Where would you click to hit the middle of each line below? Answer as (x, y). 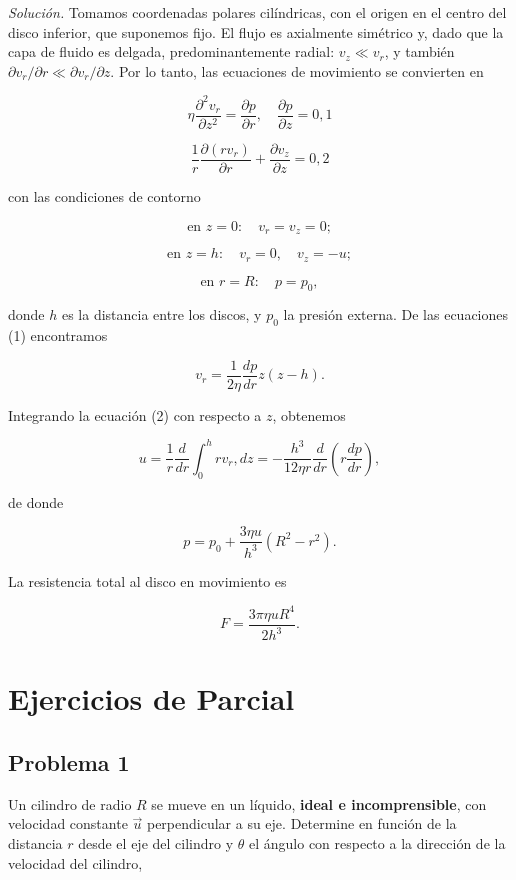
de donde (36, 501)
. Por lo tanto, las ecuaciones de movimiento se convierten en (297, 70)
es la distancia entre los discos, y (161, 314)
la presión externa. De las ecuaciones (396, 314)
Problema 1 (69, 761)
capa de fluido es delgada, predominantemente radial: (171, 51)
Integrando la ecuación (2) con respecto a (135, 414)
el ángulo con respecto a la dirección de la (377, 842)
